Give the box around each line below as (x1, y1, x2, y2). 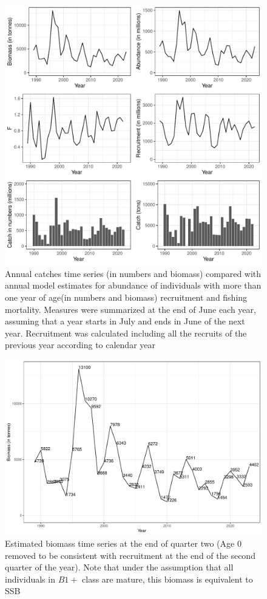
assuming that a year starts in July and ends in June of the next (5, 315, 245, 327)
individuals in (5, 572, 55, 585)
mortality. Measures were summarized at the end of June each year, (5, 303, 256, 315)
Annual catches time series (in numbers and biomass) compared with (5, 267, 262, 279)
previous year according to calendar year (5, 338, 155, 351)
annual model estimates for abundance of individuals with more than (5, 279, 262, 292)
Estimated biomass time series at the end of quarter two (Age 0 (5, 537, 242, 550)
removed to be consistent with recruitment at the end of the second (5, 549, 255, 561)
